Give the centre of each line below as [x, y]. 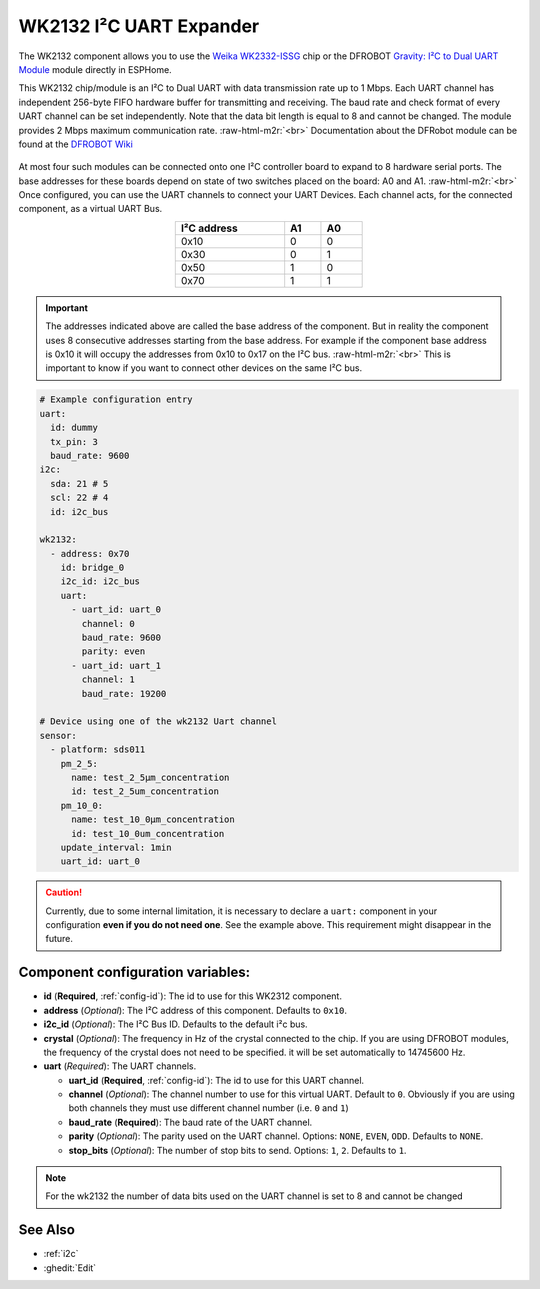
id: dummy [74, 428]
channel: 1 [108, 679]
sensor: [58, 735]
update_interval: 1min [116, 847]
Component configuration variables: [134, 972]
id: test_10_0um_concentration [148, 833]
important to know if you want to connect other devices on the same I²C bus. [204, 368]
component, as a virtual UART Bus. [90, 209]
